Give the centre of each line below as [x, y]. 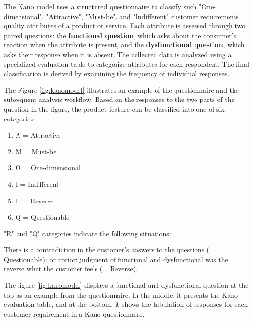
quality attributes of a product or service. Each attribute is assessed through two [125, 26]
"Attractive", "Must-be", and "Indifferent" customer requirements [142, 16]
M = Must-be [36, 151]
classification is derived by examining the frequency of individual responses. [117, 73]
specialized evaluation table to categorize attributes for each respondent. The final [126, 64]
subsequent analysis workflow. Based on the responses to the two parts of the [119, 99]
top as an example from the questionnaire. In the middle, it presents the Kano [121, 294]
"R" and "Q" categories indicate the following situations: [88, 233]
